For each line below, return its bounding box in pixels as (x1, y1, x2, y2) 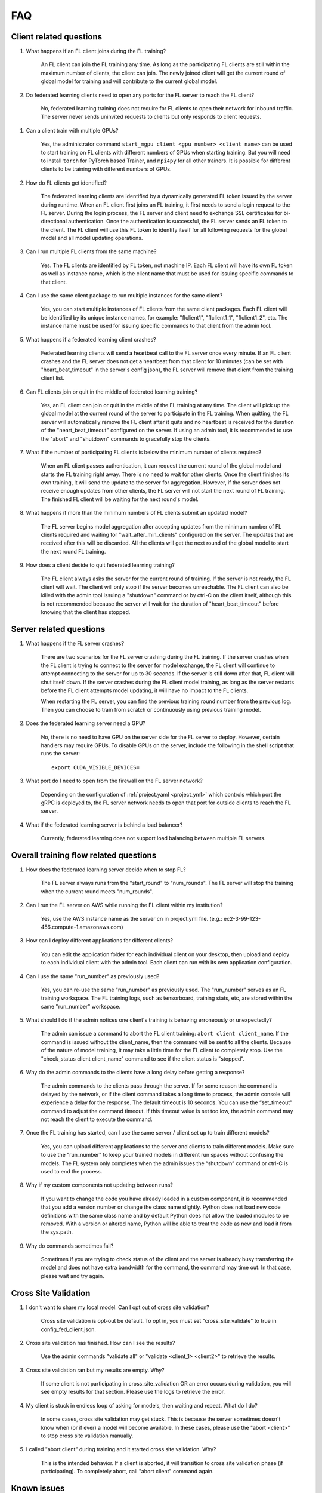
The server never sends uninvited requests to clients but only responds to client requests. (41, 113, 262, 121)
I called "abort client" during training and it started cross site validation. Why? (26, 1446, 216, 1453)
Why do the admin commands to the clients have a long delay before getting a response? (26, 1069, 245, 1076)
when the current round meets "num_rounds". (41, 887, 154, 895)
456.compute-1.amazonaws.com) (41, 923, 123, 930)
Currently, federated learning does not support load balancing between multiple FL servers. (41, 835, 266, 842)
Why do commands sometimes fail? (26, 1242, 114, 1249)
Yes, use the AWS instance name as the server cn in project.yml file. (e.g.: (41, 915, 223, 922)
